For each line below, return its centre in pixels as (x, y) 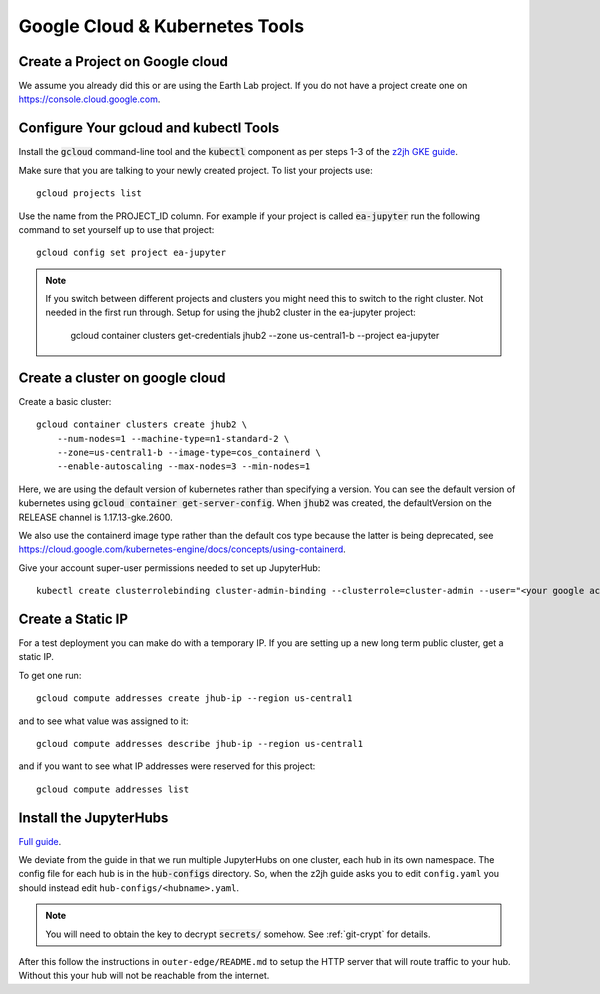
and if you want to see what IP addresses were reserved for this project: (167, 766)
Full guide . (40, 841)
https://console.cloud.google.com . (89, 99)
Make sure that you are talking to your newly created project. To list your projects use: (196, 170)
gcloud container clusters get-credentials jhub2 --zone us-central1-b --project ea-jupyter (255, 335)
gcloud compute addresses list (113, 789)
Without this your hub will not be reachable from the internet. (144, 976)
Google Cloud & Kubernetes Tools (161, 26)
